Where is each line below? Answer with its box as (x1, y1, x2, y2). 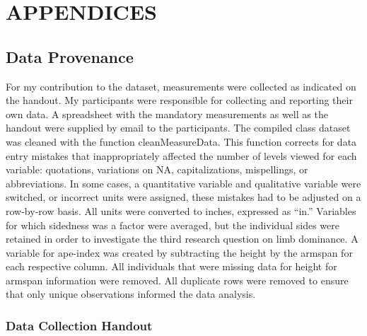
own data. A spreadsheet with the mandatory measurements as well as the (6, 106, 328, 121)
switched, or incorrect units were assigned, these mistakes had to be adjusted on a (6, 190, 361, 204)
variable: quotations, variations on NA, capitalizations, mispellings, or (6, 162, 308, 177)
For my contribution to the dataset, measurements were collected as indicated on (6, 79, 356, 93)
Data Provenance (6, 45, 134, 67)
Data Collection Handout (6, 317, 153, 334)
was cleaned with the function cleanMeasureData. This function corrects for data (6, 134, 357, 149)
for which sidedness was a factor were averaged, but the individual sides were (6, 217, 339, 232)
